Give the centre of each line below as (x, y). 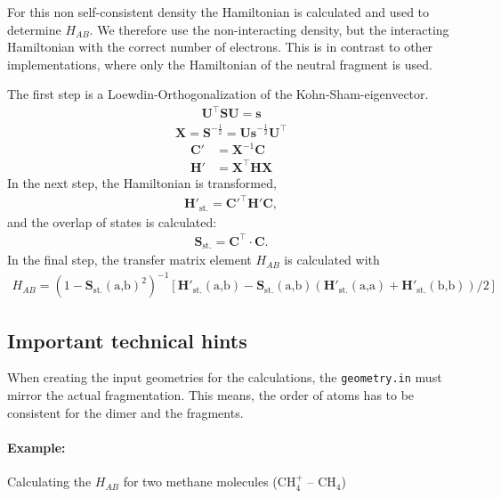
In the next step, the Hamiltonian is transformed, (142, 182)
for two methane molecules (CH (210, 482)
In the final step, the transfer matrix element (129, 260)
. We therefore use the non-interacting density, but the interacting (269, 29)
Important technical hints (127, 340)
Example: (36, 447)
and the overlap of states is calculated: (112, 221)
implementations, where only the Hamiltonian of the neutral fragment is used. (220, 64)
